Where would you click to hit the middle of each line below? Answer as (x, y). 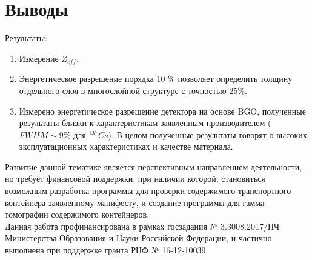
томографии (27, 214)
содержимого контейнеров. (100, 214)
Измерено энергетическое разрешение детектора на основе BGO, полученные (162, 111)
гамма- (255, 202)
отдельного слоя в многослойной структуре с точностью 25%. (133, 90)
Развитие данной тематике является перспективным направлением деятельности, (154, 166)
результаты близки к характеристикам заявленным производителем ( (145, 123)
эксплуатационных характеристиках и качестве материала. (126, 146)
